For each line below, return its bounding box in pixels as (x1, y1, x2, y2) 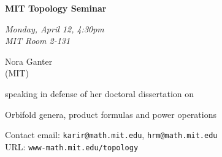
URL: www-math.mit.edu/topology (5, 140, 139, 153)
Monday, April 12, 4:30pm (5, 22, 104, 35)
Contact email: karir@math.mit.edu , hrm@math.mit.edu (5, 128, 218, 141)
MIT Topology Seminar (5, 2, 107, 14)
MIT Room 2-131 (5, 34, 71, 47)
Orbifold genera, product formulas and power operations (5, 108, 217, 120)
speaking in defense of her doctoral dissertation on (5, 87, 194, 100)
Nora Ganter (5, 54, 53, 67)
